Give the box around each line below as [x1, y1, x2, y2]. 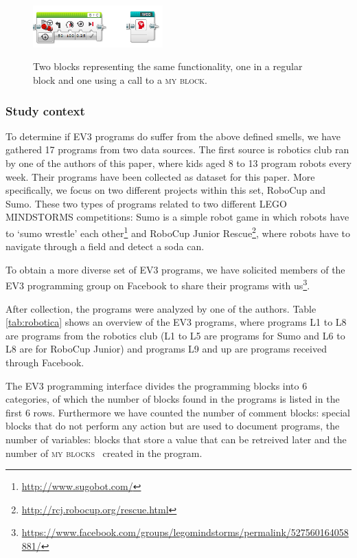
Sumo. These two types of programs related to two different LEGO [5, 196, 287, 210]
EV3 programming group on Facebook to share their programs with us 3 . [5, 276, 310, 293]
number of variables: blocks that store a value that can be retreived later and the [5, 432, 347, 446]
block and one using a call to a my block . [33, 72, 207, 87]
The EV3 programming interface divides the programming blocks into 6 [5, 378, 308, 392]
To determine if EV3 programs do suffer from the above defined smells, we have [5, 129, 341, 143]
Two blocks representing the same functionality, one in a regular [33, 59, 303, 74]
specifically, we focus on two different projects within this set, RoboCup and [5, 183, 326, 197]
